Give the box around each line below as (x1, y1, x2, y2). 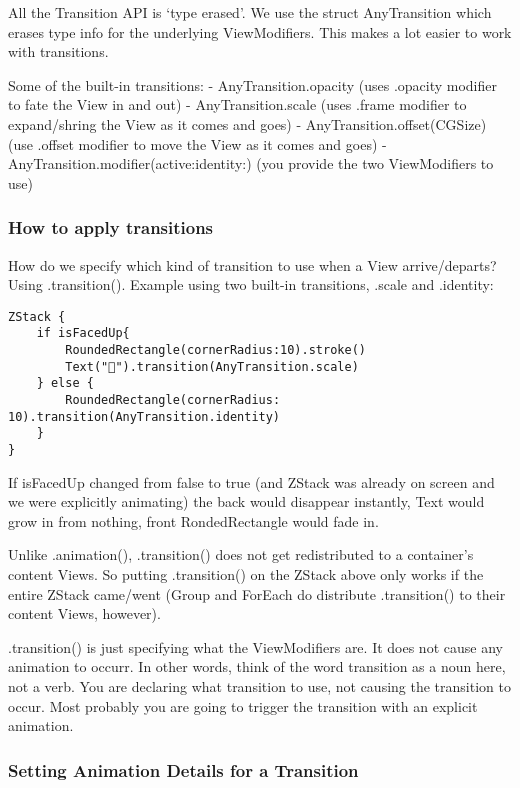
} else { (36, 376, 94, 391)
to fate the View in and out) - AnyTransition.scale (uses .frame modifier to (8, 94, 467, 115)
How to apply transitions (8, 215, 214, 240)
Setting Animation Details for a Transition (8, 757, 359, 782)
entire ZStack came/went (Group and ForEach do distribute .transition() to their (8, 583, 506, 604)
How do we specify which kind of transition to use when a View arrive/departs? (8, 254, 497, 275)
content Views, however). (8, 603, 161, 624)
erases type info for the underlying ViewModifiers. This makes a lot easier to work (8, 21, 512, 42)
